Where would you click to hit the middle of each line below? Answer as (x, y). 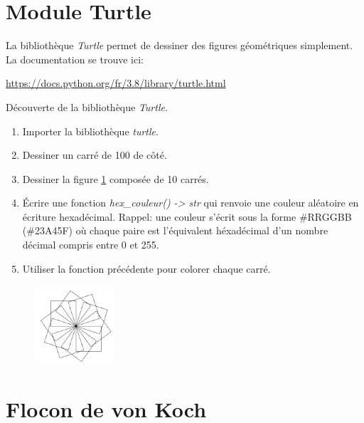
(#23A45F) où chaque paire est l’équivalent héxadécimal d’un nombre (175, 230)
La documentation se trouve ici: (75, 59)
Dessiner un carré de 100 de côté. (95, 155)
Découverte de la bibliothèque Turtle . (87, 106)
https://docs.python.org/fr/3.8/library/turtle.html (116, 83)
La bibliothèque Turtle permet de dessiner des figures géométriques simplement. (180, 45)
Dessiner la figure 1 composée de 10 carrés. (116, 178)
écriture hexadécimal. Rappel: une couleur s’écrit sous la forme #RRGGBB (187, 216)
